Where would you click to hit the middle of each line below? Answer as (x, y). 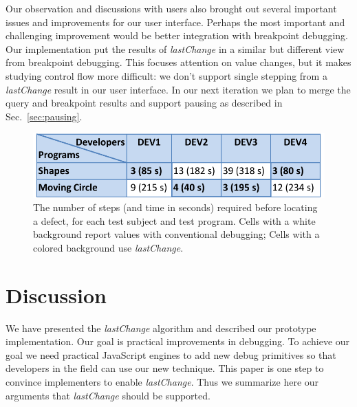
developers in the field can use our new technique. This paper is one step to (165, 368)
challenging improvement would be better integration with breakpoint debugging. (177, 35)
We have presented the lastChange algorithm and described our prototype (161, 328)
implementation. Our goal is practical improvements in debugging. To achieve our (178, 341)
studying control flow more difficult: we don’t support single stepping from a (166, 75)
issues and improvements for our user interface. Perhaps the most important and (175, 22)
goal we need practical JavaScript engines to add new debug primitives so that (171, 354)
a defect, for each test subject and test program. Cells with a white (174, 220)
